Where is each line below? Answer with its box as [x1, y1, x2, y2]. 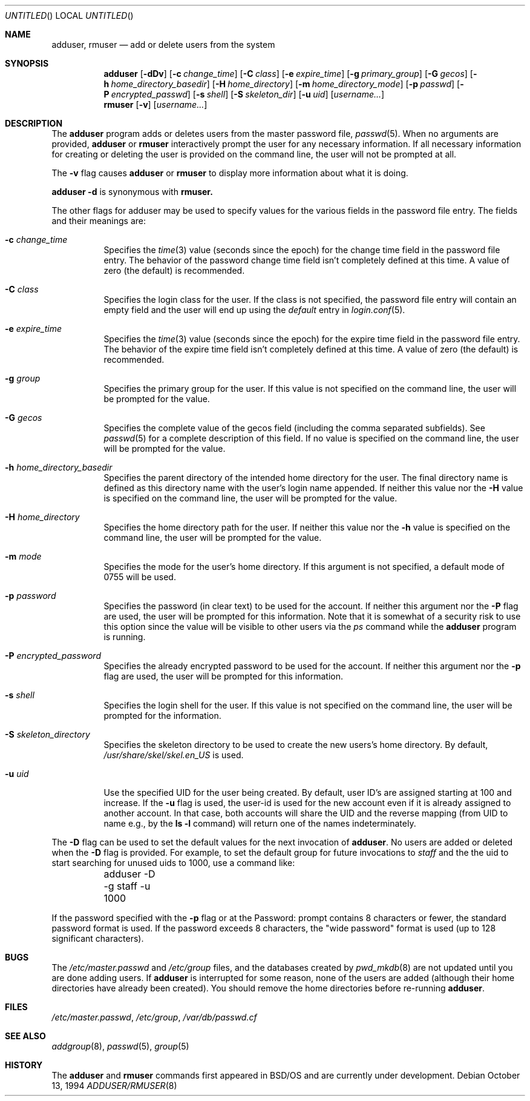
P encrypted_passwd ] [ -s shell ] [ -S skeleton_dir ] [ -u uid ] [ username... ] [103, 89, 385, 99]
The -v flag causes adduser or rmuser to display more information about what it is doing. [51, 168, 408, 178]
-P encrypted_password [5, 650, 101, 661]
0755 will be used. [103, 572, 176, 582]
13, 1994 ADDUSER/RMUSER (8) [51, 1080, 177, 1091]
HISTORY [5, 1060, 43, 1070]
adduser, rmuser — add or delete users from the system [51, 39, 275, 50]
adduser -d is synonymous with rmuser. [51, 187, 213, 197]
